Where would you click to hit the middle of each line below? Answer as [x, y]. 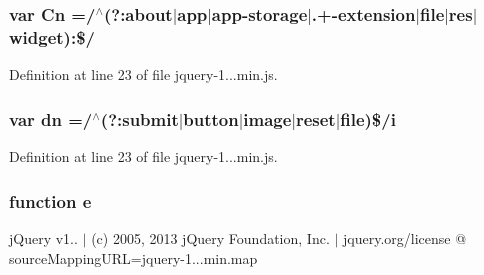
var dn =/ [51, 118]
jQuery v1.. [43, 237]
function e [50, 200]
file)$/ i [368, 118]
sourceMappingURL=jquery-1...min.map [133, 257]
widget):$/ [52, 36]
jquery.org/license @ [405, 237]
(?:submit [139, 118]
